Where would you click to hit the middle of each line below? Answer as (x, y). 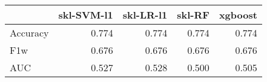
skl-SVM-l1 (86, 15)
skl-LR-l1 (145, 15)
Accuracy (29, 33)
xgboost (238, 15)
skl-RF (193, 15)
